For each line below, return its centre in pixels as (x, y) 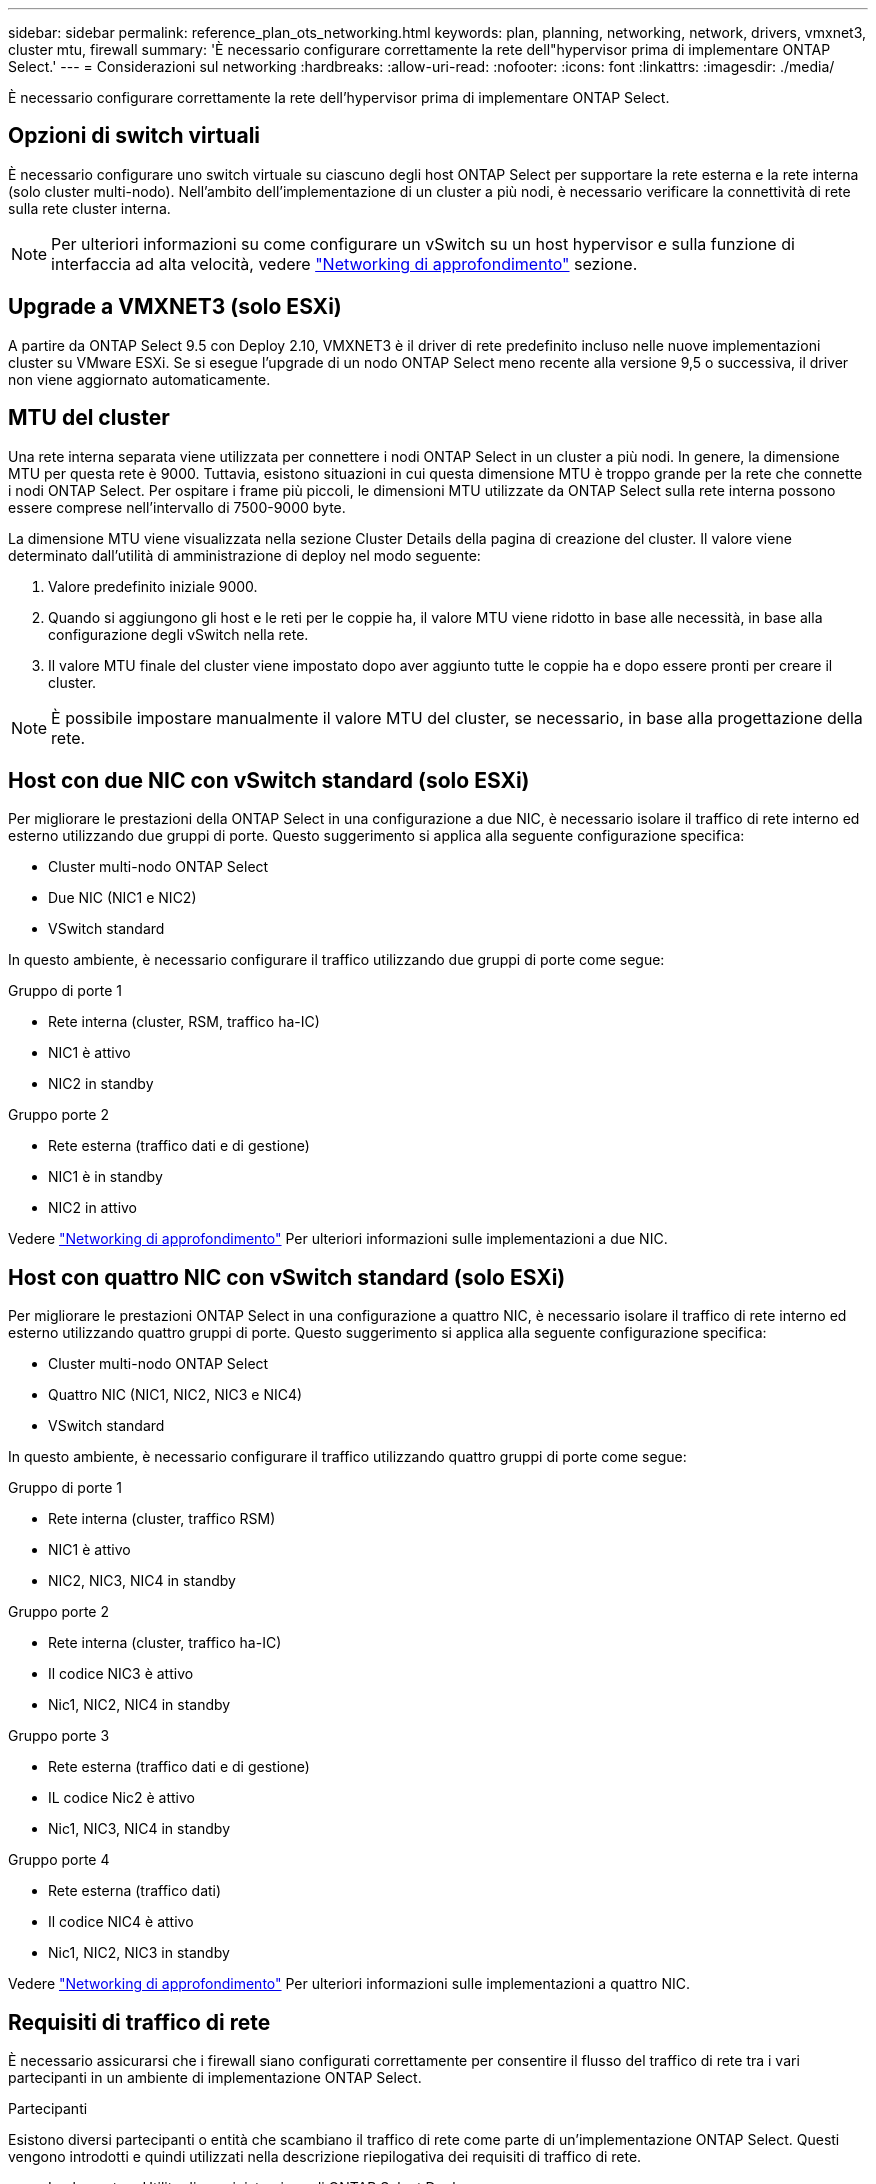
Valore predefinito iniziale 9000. (153, 586)
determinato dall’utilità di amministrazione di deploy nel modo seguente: (244, 555)
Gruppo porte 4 (59, 1860)
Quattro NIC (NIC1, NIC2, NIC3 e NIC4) (175, 1395)
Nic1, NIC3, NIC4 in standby (139, 1829)
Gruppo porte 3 (59, 1736)
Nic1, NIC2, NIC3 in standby (139, 1953)
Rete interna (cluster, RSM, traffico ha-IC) (184, 1022)
